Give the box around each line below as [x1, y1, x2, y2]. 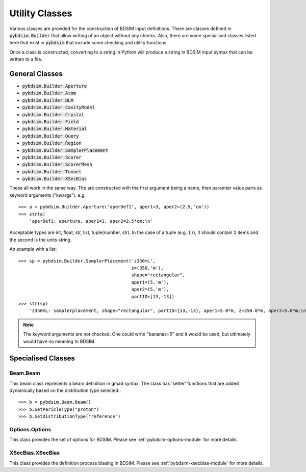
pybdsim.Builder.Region [22, 140, 82, 146]
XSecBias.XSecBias [9, 449, 60, 456]
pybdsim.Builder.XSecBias [22, 176, 87, 182]
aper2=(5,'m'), [131, 286, 169, 293]
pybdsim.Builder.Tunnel [22, 169, 82, 174]
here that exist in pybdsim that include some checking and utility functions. [9, 40, 168, 46]
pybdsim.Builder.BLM [22, 97, 74, 103]
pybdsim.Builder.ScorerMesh [22, 162, 93, 168]
